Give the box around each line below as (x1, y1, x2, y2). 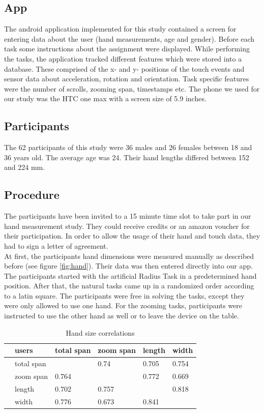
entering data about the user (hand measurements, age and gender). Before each (4, 33, 255, 44)
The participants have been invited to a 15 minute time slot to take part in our (4, 211, 251, 221)
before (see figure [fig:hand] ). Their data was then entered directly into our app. (4, 260, 253, 271)
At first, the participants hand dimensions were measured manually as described (4, 250, 254, 261)
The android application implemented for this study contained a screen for (4, 23, 237, 34)
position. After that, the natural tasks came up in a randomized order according (4, 280, 254, 291)
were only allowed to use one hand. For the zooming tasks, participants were (4, 300, 243, 311)
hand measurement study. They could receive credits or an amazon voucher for (4, 220, 250, 231)
